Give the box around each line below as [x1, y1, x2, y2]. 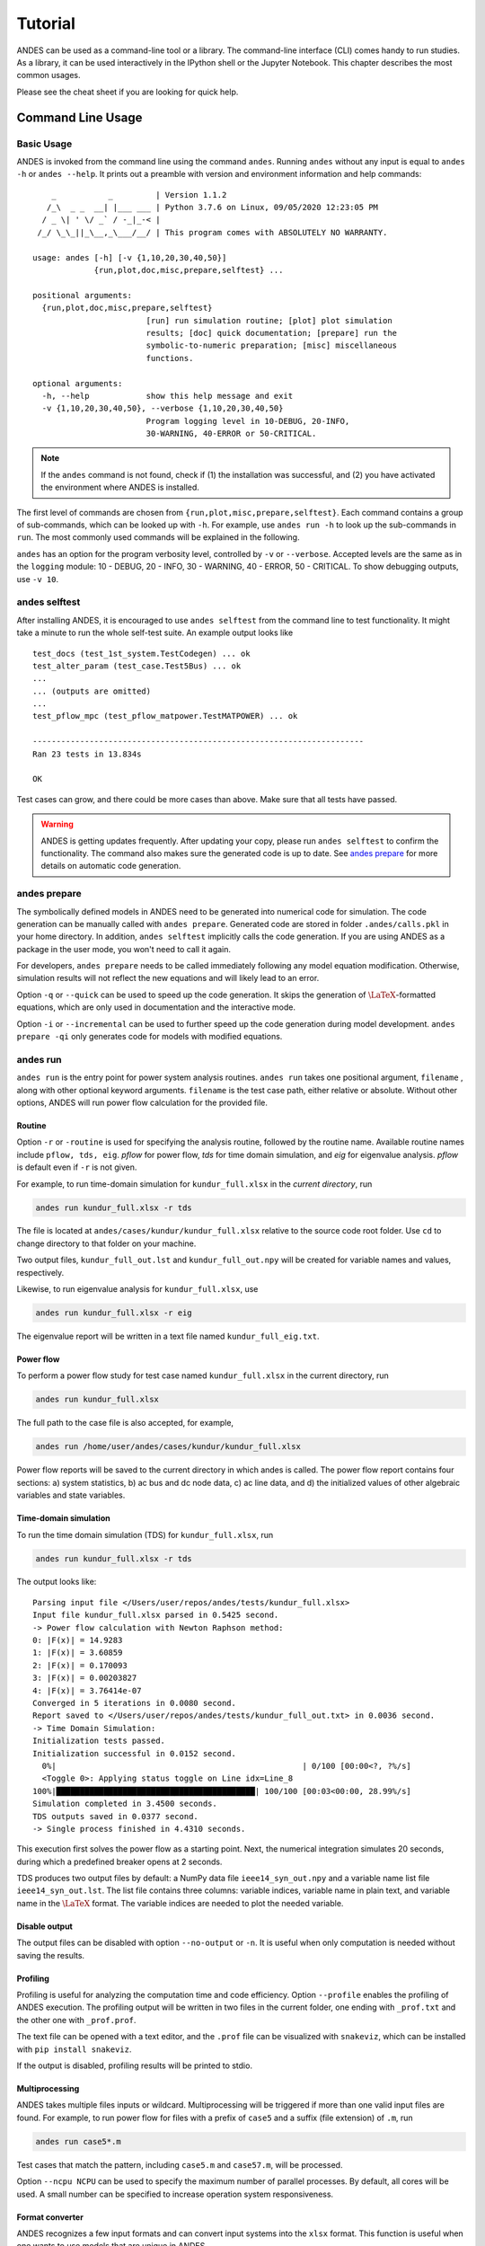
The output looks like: [16, 1577, 97, 1587]
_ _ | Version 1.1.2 [50, 190, 227, 199]
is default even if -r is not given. [16, 1162, 137, 1172]
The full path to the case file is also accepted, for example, [16, 1418, 234, 1428]
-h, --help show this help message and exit [41, 391, 294, 401]
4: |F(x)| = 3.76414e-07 [32, 1685, 142, 1695]
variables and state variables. [16, 1490, 126, 1500]
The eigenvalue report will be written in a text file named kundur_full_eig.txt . [16, 1331, 320, 1342]
